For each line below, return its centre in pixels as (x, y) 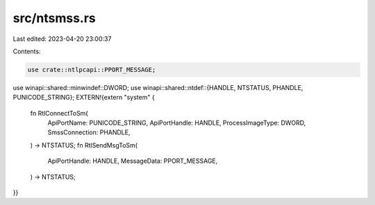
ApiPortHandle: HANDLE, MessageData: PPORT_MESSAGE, (133, 161)
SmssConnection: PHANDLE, (89, 132)
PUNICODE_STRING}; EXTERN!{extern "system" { (84, 98)
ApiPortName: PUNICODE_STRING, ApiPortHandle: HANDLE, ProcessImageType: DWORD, (177, 123)
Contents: (27, 51)
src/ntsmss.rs (55, 18)
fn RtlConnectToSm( (59, 113)
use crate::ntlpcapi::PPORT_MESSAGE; (92, 70)
